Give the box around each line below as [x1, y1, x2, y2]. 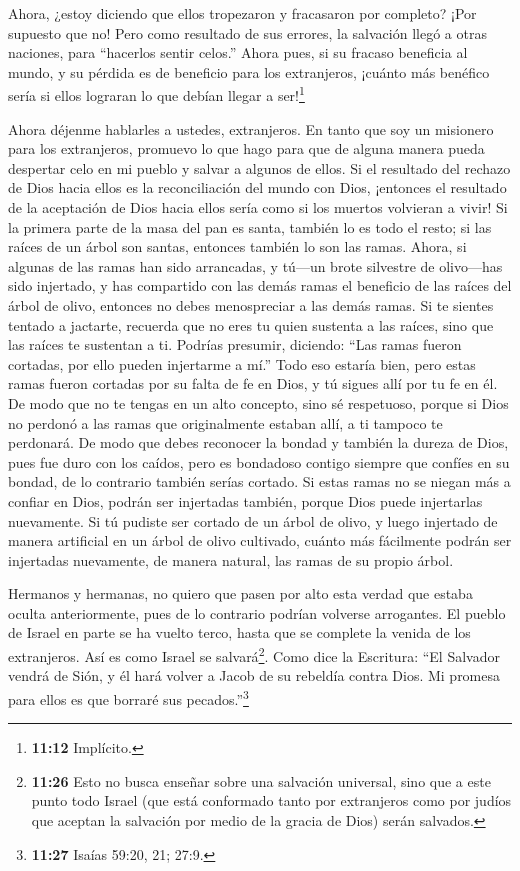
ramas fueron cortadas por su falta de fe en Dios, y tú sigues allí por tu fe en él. [8, 373, 498, 394]
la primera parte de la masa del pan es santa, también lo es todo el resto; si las [8, 216, 492, 237]
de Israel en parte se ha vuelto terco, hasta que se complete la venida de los [8, 622, 471, 643]
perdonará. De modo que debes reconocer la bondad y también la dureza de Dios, [8, 432, 509, 453]
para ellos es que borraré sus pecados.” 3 [8, 685, 249, 709]
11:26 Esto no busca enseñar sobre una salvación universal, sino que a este [31, 770, 491, 791]
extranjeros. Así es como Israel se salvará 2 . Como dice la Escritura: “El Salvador [8, 643, 500, 666]
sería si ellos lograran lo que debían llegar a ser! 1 [8, 82, 305, 106]
